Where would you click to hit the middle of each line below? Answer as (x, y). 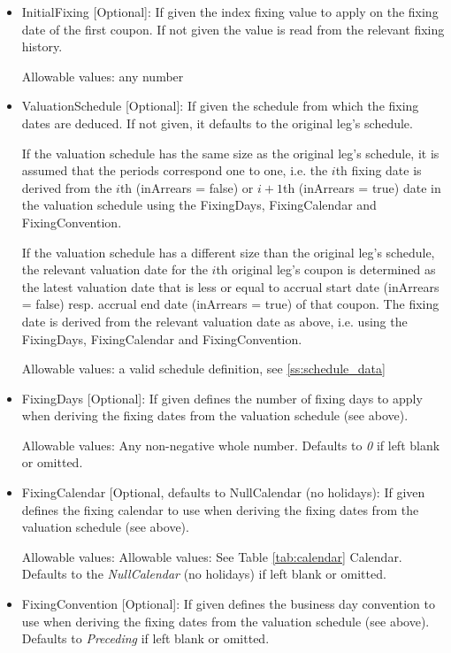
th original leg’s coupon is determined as (326, 269)
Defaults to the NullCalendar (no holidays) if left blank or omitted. (204, 574)
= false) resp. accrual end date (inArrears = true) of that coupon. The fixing (230, 304)
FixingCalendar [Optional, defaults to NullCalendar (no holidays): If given (223, 492)
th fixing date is (378, 170)
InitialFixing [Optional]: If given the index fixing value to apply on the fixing (230, 12)
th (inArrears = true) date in (362, 187)
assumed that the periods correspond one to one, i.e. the (175, 170)
